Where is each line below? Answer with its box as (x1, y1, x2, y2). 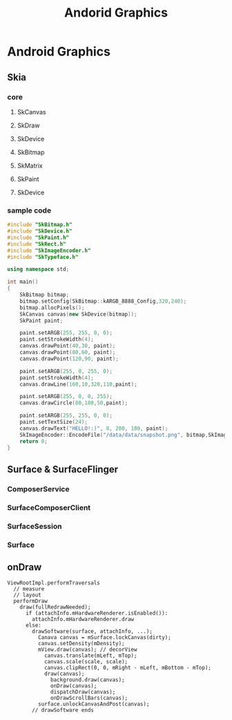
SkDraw (17, 121, 40, 129)
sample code (7, 206, 52, 215)
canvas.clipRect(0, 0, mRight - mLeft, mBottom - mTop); (43, 665, 212, 672)
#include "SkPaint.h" (7, 234, 70, 241)
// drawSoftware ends (32, 707, 95, 714)
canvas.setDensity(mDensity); (37, 640, 126, 647)
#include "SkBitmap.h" (7, 222, 72, 228)
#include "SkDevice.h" (7, 228, 72, 235)
